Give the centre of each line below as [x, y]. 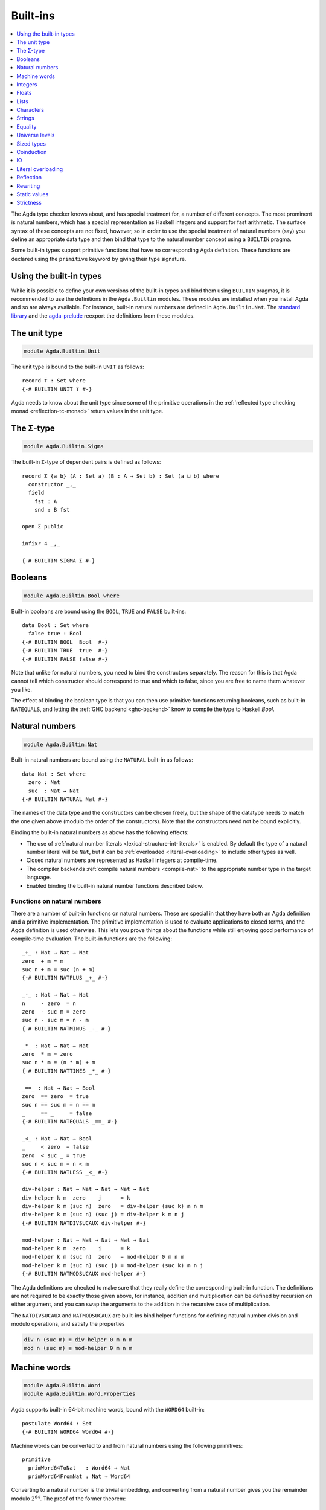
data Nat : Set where [54, 774]
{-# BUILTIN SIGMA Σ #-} [59, 561]
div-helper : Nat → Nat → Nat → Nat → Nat [86, 1189]
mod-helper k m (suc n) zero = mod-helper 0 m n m [103, 1257]
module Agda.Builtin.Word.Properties [80, 1394]
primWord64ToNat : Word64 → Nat [79, 1468]
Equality [27, 126]
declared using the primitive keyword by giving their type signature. [99, 259]
